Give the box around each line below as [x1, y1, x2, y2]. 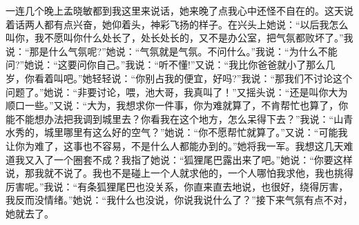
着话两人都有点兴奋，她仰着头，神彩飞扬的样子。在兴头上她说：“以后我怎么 [6, 17, 349, 31]
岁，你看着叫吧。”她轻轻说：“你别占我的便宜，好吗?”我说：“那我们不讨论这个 [6, 70, 353, 85]
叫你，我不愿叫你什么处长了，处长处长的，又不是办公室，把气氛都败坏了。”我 [6, 30, 353, 45]
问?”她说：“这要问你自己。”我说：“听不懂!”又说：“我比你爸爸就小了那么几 [6, 57, 336, 72]
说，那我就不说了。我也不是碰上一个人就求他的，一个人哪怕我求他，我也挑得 [6, 166, 353, 180]
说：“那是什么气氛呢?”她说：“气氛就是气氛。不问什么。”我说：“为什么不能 [6, 43, 338, 58]
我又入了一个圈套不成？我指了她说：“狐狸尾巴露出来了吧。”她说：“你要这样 [14, 152, 353, 166]
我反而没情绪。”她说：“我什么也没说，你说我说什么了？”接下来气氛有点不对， [6, 193, 353, 207]
